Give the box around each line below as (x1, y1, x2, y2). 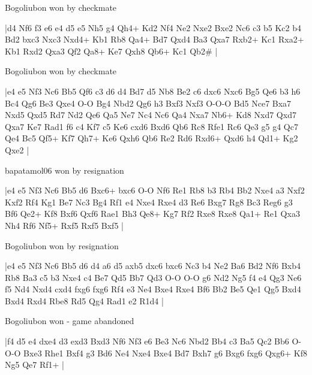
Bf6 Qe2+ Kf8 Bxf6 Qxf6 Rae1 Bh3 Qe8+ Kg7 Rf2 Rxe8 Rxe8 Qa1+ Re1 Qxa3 (5, 207, 300, 220)
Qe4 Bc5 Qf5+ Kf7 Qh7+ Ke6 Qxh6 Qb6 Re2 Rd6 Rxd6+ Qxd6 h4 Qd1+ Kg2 (5, 132, 298, 144)
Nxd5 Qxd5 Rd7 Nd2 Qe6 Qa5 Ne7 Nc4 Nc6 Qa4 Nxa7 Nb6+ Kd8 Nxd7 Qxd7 (5, 108, 296, 121)
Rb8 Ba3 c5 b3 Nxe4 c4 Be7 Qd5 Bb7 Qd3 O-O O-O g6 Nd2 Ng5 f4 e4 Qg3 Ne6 (5, 271, 302, 283)
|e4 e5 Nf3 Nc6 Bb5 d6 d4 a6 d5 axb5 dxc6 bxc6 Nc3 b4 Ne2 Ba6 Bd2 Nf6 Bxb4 (5, 259, 301, 272)
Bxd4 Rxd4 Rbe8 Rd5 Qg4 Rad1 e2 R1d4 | (5, 294, 164, 307)
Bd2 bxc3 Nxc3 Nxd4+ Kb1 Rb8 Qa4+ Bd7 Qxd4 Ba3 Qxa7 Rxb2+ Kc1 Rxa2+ (5, 33, 304, 46)
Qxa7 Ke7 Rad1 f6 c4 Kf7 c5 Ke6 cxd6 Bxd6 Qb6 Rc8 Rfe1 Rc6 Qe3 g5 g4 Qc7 (5, 120, 298, 132)
